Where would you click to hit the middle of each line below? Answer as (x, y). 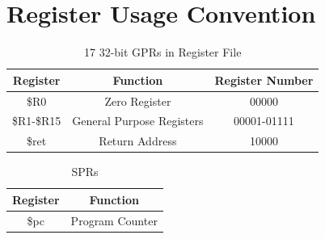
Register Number (264, 80)
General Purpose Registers (138, 121)
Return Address (138, 141)
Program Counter (114, 220)
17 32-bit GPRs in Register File (163, 52)
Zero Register (138, 101)
